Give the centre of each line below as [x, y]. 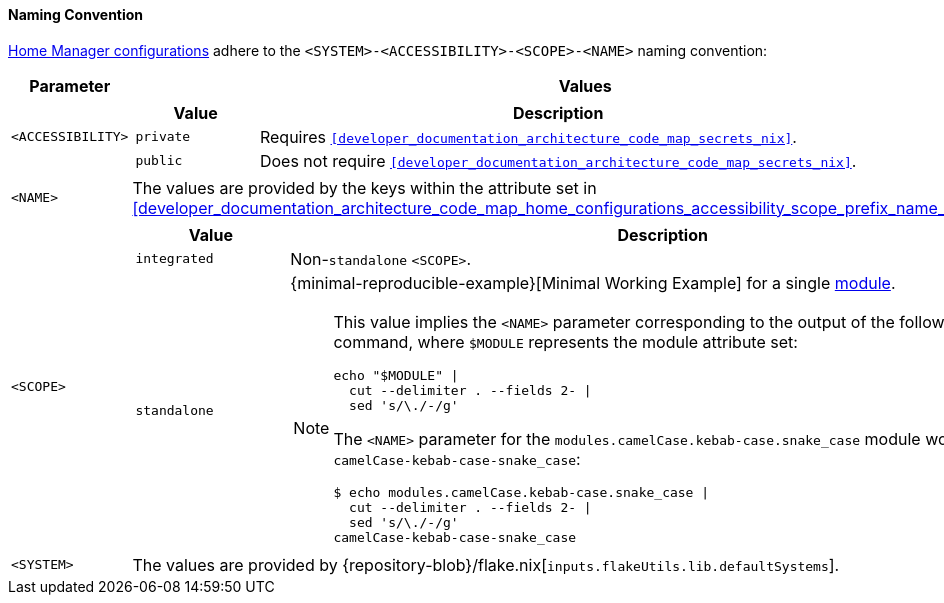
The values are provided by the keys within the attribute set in [364, 187]
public [159, 161]
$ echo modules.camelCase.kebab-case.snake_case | [521, 492]
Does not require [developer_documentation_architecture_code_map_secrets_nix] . [558, 160]
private [163, 137]
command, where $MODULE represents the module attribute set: [565, 341]
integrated [174, 259]
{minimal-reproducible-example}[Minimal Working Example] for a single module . [593, 282]
